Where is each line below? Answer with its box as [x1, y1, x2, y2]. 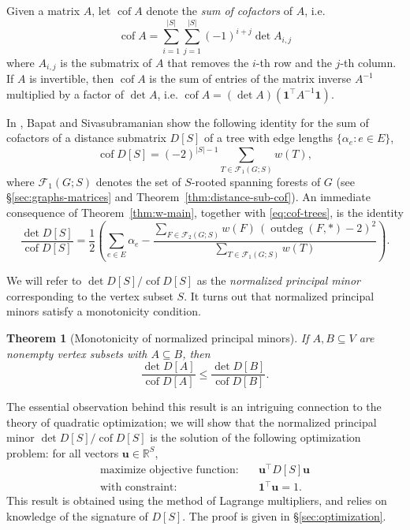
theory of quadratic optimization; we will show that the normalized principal [6, 413, 377, 430]
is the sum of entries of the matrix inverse [149, 70, 352, 87]
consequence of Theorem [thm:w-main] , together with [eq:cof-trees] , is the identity [6, 203, 404, 220]
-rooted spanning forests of [191, 173, 321, 189]
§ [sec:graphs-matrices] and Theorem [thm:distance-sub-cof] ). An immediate [6, 188, 371, 205]
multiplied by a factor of [6, 85, 125, 102]
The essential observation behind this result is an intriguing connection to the [6, 398, 382, 415]
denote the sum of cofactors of [146, 2, 293, 18]
